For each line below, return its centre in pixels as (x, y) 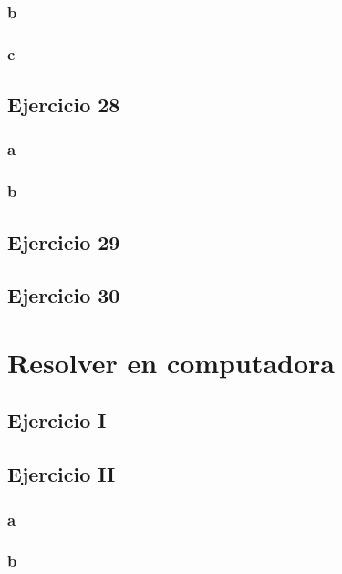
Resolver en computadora (171, 362)
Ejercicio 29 (64, 241)
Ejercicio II (62, 474)
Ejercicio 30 (64, 295)
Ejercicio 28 (64, 104)
